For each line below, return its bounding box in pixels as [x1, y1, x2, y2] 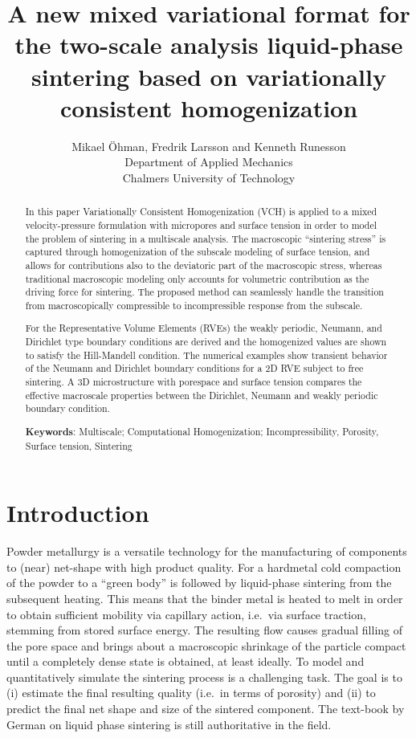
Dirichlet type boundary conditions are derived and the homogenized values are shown [25, 335, 387, 349]
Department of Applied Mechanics [124, 153, 293, 170]
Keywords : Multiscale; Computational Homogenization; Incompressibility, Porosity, [25, 424, 379, 438]
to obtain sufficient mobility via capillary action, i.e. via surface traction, [6, 605, 366, 622]
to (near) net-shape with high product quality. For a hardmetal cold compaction [6, 558, 402, 575]
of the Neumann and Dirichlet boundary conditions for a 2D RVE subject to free [25, 361, 364, 375]
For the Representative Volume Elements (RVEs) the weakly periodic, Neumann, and [25, 321, 382, 335]
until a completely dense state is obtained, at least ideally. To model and [6, 653, 365, 670]
